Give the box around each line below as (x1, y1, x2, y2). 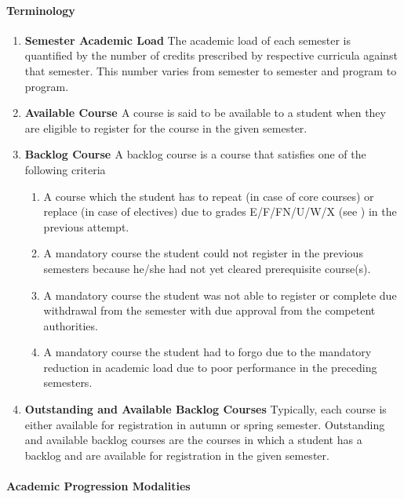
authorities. (43, 317, 98, 333)
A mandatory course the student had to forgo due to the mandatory (43, 344, 372, 360)
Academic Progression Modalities (6, 478, 191, 494)
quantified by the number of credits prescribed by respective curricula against (24, 47, 398, 64)
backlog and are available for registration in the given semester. (24, 446, 329, 463)
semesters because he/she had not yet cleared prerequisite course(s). (43, 260, 371, 276)
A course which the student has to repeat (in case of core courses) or (43, 188, 374, 204)
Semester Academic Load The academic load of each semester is (24, 31, 351, 48)
